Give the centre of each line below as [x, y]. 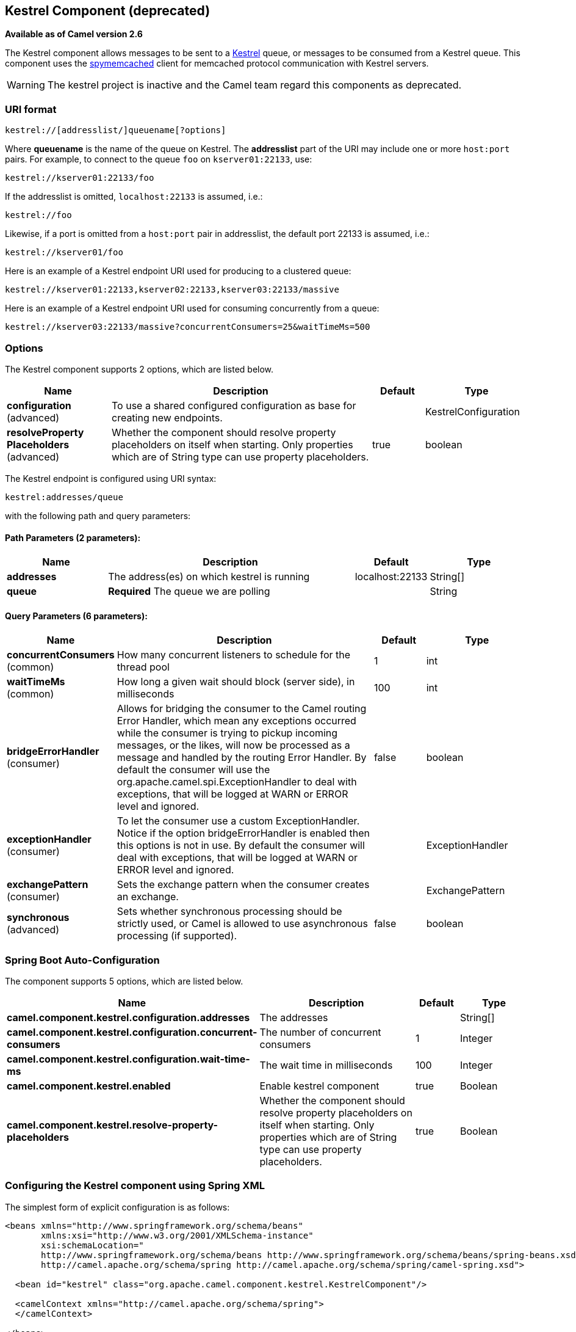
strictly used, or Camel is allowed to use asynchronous [242, 924]
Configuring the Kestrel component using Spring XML [135, 1186]
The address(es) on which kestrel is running [209, 577]
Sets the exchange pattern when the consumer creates [243, 885]
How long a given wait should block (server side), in [236, 682]
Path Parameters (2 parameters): [73, 537]
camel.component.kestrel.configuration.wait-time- [128, 1059]
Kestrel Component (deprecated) [108, 11]
